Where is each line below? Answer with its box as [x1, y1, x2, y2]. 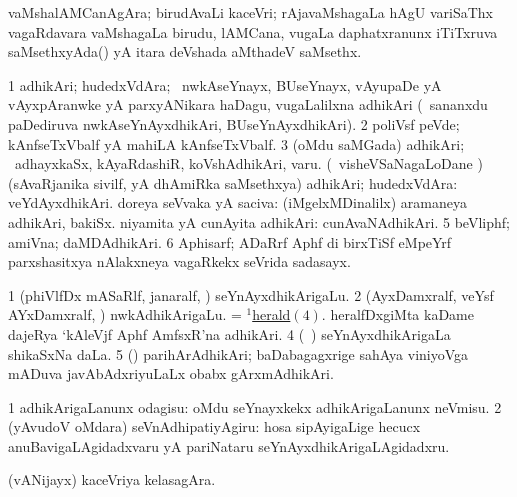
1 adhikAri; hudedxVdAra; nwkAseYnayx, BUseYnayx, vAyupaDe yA [8, 74, 442, 95]
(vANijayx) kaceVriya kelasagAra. [8, 469, 216, 490]
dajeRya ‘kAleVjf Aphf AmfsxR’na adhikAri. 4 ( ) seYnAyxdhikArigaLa [8, 323, 451, 344]
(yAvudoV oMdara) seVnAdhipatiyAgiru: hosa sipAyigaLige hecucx [8, 416, 421, 437]
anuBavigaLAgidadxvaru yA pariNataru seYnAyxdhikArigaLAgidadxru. [8, 435, 450, 456]
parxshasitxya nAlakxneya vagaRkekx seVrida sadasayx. [8, 251, 351, 272]
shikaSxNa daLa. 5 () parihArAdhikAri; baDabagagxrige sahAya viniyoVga [8, 343, 469, 364]
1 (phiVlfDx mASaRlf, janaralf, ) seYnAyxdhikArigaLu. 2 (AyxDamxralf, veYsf [8, 284, 494, 305]
